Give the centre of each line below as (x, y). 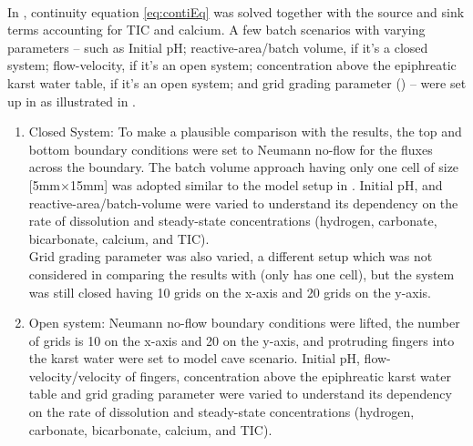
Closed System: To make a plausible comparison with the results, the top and (245, 132)
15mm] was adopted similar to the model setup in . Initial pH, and (256, 184)
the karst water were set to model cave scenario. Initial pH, (194, 358)
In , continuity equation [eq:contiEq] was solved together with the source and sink (236, 11)
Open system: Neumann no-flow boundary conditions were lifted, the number (244, 323)
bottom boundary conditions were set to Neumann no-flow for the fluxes (231, 149)
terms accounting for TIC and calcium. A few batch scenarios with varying (216, 30)
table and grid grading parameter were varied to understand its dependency (240, 394)
